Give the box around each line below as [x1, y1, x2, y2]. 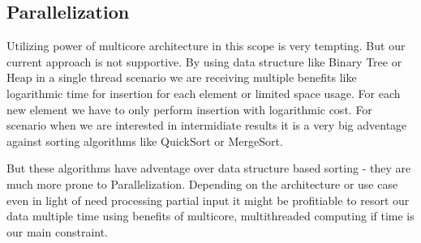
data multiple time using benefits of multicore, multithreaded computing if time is [6, 207, 415, 224]
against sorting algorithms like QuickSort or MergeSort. [6, 132, 283, 149]
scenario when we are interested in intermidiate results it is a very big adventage [6, 117, 407, 134]
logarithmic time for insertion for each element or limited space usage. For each [6, 84, 401, 101]
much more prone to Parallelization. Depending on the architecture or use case [6, 175, 398, 192]
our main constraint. [6, 223, 109, 240]
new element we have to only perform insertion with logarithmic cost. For [6, 100, 372, 117]
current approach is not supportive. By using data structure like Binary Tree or [6, 53, 402, 70]
